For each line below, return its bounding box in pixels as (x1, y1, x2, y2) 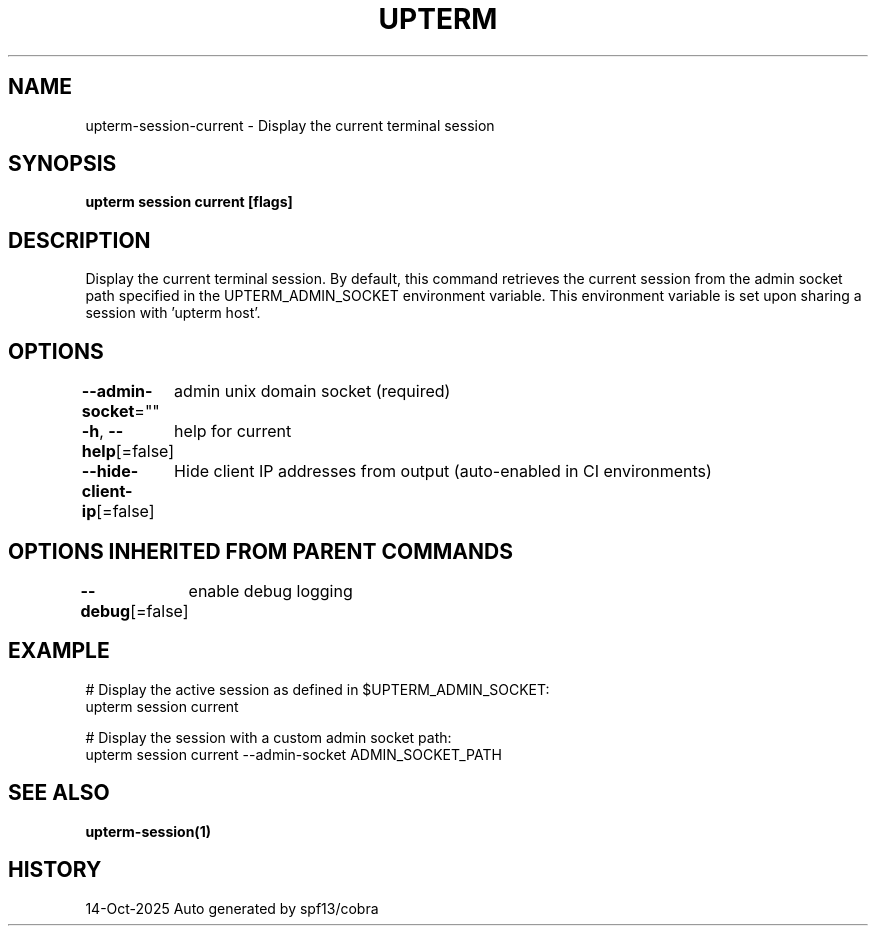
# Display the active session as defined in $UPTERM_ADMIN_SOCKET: (85, 680, 550, 698)
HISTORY (8, 857, 102, 883)
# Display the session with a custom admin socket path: (85, 728, 452, 746)
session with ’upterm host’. (85, 304, 261, 322)
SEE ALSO (8, 780, 110, 806)
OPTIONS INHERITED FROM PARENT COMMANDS (8, 538, 513, 564)
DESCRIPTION (8, 227, 151, 253)
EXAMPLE (8, 638, 110, 664)
